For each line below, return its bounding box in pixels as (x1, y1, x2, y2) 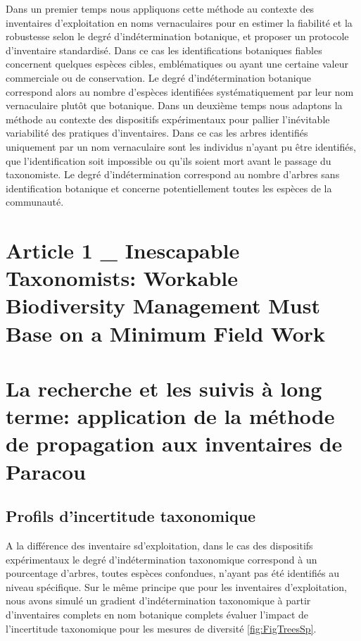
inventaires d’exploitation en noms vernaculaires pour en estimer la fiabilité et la (6, 15, 353, 30)
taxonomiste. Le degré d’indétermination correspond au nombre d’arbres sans (6, 167, 340, 182)
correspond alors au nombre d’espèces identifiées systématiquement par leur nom (6, 84, 354, 99)
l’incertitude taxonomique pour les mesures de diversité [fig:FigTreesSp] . (6, 621, 317, 635)
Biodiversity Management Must (6, 291, 320, 320)
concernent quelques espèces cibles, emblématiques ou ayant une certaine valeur (6, 56, 348, 71)
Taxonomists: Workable (6, 263, 239, 292)
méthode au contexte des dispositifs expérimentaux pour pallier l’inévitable (6, 111, 330, 126)
